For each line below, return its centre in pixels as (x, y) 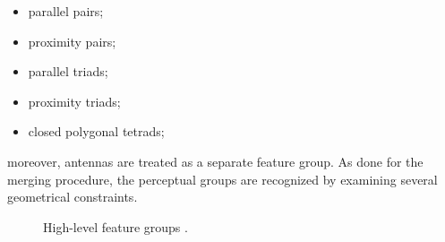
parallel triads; (68, 71)
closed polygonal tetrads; (96, 131)
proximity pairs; (72, 41)
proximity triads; (74, 101)
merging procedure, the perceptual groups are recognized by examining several (222, 179)
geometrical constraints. (73, 197)
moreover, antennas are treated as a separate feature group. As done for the (215, 161)
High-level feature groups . (116, 226)
